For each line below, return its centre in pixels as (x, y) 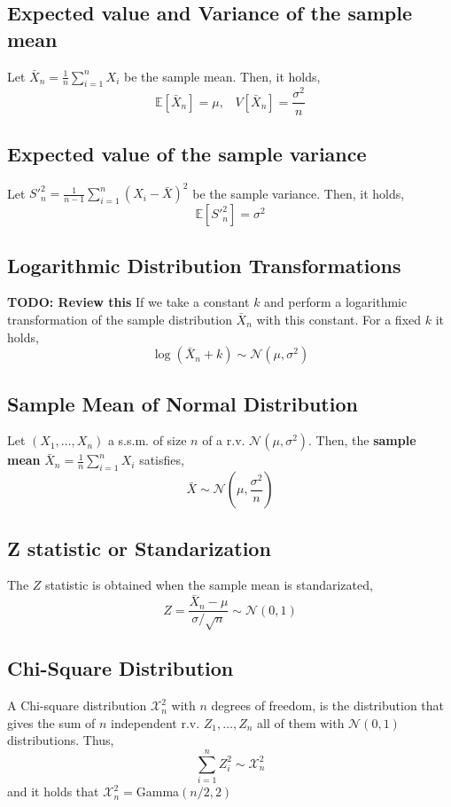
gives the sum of (51, 722)
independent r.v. (156, 722)
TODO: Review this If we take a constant (128, 302)
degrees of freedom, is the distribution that (328, 705)
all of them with (301, 722)
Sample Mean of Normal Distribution (183, 403)
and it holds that (53, 791)
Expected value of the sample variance (187, 153)
